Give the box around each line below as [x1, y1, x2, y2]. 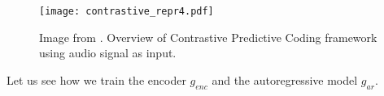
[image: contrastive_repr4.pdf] [39, 6, 214, 17]
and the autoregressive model [212, 71, 358, 88]
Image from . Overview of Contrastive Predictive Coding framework [39, 28, 377, 45]
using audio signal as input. [39, 44, 177, 61]
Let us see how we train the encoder [7, 71, 186, 88]
